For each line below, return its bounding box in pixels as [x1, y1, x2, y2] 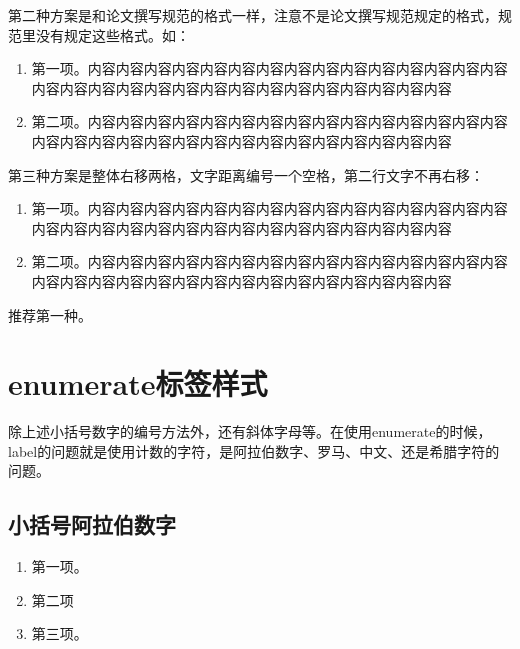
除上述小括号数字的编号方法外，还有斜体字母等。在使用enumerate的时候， [8, 421, 492, 442]
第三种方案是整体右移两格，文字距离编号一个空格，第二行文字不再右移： [8, 164, 484, 185]
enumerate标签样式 [8, 363, 268, 404]
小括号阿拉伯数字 [8, 509, 176, 540]
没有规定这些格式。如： [35, 24, 190, 45]
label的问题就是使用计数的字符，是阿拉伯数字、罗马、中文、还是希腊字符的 [8, 440, 500, 461]
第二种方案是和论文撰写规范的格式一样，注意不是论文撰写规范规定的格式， [8, 5, 498, 25]
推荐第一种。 [8, 304, 92, 325]
